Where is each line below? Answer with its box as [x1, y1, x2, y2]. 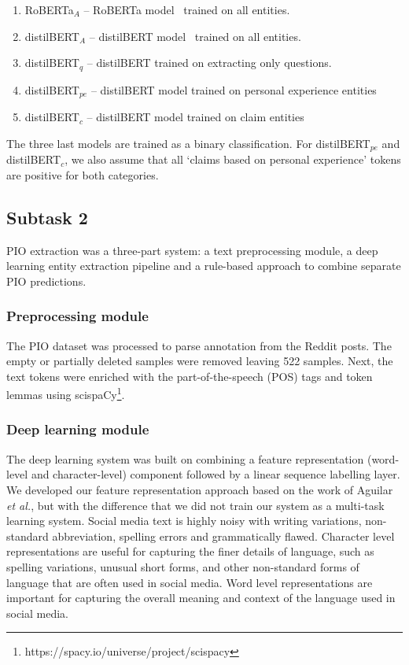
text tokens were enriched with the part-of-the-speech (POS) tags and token [6, 368, 373, 384]
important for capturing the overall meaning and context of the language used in [6, 589, 396, 606]
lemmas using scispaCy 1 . [6, 384, 125, 402]
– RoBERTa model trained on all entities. [83, 2, 290, 17]
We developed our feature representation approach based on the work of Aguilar [6, 481, 393, 497]
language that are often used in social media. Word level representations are [6, 574, 373, 590]
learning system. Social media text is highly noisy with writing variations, [6, 512, 362, 529]
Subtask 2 [6, 205, 88, 229]
